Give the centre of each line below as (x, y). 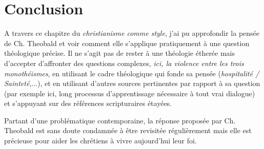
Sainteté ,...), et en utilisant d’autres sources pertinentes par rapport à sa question (132, 83)
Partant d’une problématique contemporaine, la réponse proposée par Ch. (120, 120)
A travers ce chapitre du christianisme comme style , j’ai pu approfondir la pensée (132, 33)
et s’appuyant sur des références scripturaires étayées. (88, 103)
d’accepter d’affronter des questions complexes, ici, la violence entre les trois (124, 63)
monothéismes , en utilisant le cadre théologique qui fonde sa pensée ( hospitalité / (132, 73)
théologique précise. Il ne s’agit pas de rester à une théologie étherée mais (120, 53)
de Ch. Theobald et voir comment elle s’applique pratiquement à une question (127, 43)
